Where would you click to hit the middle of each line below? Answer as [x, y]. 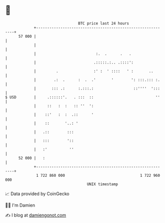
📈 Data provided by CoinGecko [37, 194]
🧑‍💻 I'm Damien [20, 205]
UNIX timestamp [103, 184]
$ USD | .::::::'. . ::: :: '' [83, 97]
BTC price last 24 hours [104, 23]
